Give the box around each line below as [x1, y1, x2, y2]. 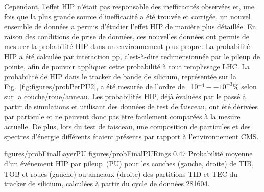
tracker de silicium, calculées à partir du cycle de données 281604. [4, 178, 210, 189]
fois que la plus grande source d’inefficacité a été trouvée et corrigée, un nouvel [4, 11, 251, 21]
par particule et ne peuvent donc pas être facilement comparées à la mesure [4, 111, 241, 122]
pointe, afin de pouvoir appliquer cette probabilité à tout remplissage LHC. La [4, 61, 250, 71]
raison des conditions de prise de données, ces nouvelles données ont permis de [4, 31, 249, 41]
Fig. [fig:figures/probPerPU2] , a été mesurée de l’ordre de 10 [4, 81, 198, 91]
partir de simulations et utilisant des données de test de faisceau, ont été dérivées [4, 101, 258, 111]
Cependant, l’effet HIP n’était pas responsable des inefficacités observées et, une [4, 1, 254, 11]
